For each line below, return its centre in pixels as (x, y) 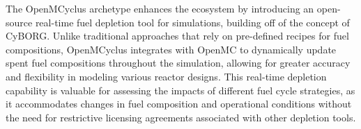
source (19, 22)
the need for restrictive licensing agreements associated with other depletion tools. (181, 117)
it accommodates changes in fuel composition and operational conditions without (179, 104)
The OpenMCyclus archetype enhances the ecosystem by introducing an (160, 8)
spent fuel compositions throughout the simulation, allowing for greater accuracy (178, 63)
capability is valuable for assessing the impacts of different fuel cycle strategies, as (180, 90)
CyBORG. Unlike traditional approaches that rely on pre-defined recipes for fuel (177, 36)
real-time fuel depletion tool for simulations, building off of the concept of (192, 22)
